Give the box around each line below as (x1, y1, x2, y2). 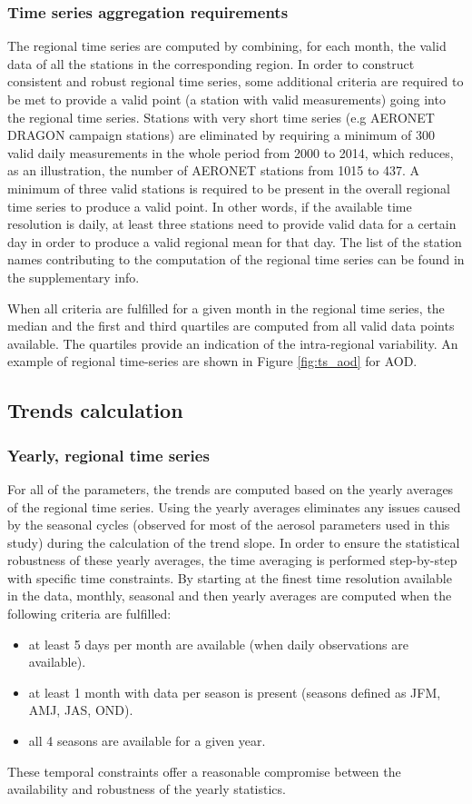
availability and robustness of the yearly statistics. (7, 779, 286, 799)
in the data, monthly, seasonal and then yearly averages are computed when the (7, 586, 452, 605)
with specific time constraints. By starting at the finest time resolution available (7, 568, 452, 587)
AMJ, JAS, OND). (28, 700, 133, 720)
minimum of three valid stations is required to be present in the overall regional (7, 178, 450, 197)
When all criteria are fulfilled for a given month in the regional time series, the (7, 298, 445, 317)
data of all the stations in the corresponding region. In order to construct (7, 54, 415, 73)
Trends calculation (7, 396, 183, 424)
